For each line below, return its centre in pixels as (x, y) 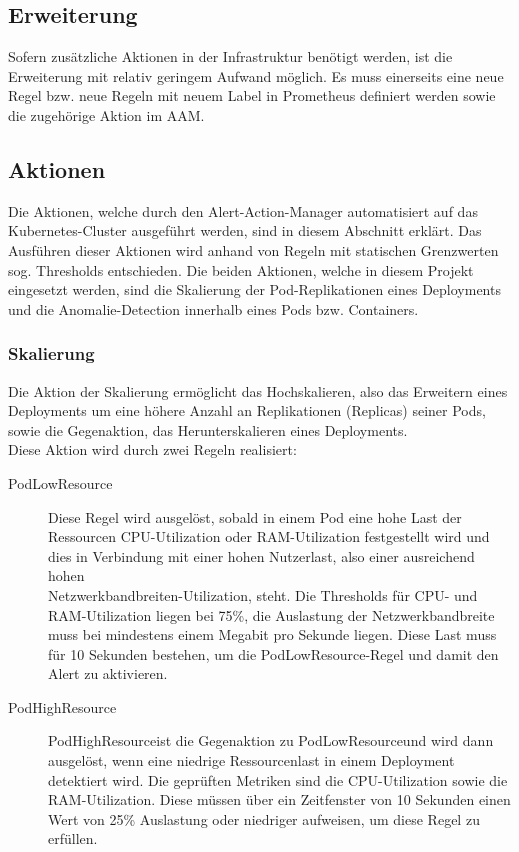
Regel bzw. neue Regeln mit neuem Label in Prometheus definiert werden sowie (252, 95)
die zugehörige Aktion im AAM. (106, 114)
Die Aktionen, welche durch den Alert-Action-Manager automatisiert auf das (243, 210)
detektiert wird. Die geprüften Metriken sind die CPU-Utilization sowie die (278, 779)
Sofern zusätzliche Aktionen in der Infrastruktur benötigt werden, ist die (230, 56)
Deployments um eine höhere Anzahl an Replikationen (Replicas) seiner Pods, (247, 410)
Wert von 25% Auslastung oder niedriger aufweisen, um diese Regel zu (264, 818)
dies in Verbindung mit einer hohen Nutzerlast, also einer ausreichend (261, 555)
